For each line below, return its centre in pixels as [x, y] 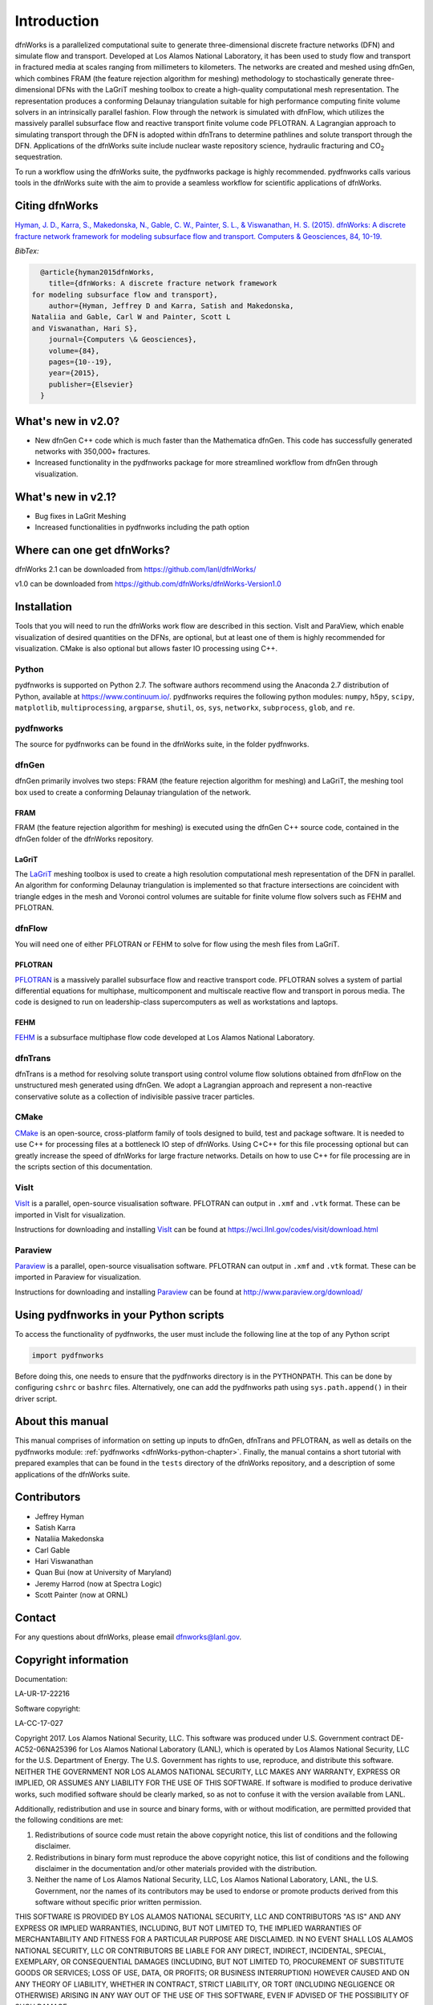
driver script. [36, 1399]
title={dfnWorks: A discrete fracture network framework [163, 284]
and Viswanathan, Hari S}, [85, 328]
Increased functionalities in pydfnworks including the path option [142, 527]
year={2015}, [74, 373]
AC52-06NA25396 [46, 1749]
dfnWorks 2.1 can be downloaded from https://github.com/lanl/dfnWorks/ [136, 569]
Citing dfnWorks [57, 206]
